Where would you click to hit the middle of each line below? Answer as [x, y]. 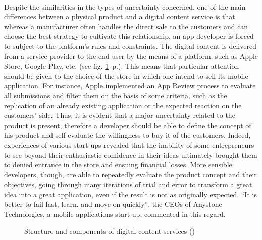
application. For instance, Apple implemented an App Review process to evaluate [130, 85]
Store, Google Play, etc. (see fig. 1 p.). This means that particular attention [122, 66]
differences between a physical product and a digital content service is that [120, 16]
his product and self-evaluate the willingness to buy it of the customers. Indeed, [127, 135]
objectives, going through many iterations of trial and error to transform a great [128, 184]
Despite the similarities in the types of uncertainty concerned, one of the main [125, 6]
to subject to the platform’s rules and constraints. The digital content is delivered [130, 46]
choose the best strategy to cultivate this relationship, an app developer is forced [129, 36]
